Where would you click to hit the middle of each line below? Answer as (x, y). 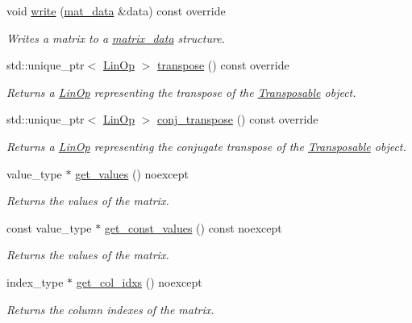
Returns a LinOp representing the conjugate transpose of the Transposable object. (206, 146)
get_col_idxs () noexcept (139, 281)
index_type (35, 281)
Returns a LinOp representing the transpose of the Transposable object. (181, 92)
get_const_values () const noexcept (193, 227)
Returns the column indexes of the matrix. (110, 309)
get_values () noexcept (132, 173)
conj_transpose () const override (238, 119)
